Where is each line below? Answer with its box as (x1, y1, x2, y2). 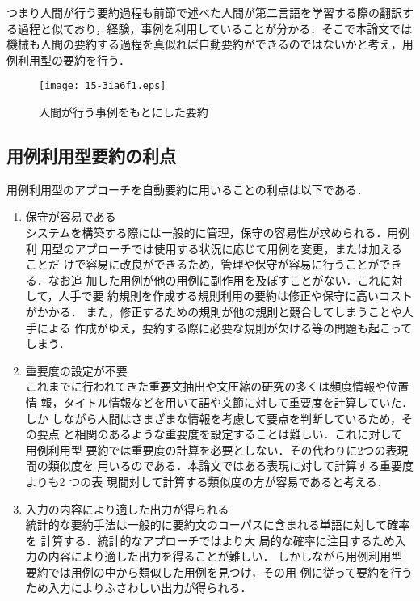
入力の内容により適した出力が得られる (25, 500, 229, 517)
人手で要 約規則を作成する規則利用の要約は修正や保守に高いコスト (58, 287, 414, 304)
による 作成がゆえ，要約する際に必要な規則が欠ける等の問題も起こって (36, 319, 413, 336)
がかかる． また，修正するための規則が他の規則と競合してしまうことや (25, 303, 402, 320)
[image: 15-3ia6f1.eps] (39, 80, 166, 92)
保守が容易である (25, 208, 116, 225)
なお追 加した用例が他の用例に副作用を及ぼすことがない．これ (48, 271, 380, 288)
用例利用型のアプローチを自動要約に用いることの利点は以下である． (6, 180, 368, 197)
